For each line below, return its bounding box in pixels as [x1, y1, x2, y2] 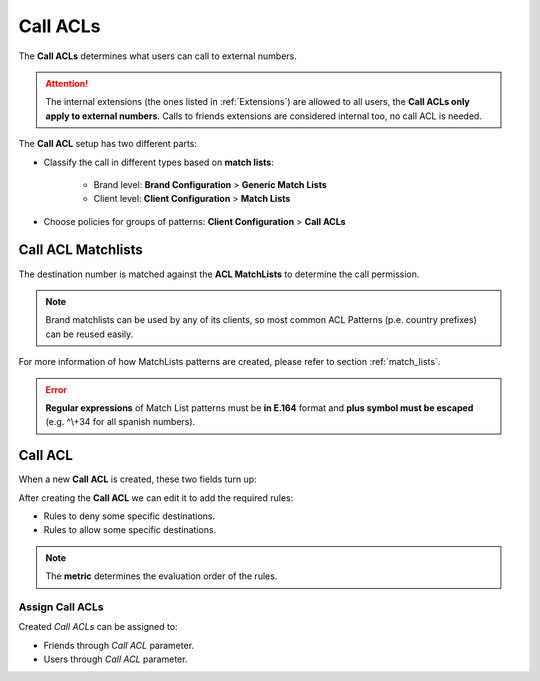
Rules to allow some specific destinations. [43, 524, 217, 536]
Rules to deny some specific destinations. [43, 510, 216, 522]
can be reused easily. [45, 328, 134, 340]
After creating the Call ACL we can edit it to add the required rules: [18, 491, 294, 504]
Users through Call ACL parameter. [43, 653, 188, 665]
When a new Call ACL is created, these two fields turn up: [18, 473, 257, 485]
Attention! [45, 77, 89, 89]
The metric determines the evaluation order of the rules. [45, 570, 278, 582]
